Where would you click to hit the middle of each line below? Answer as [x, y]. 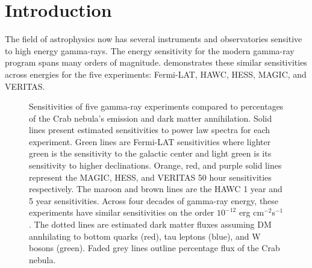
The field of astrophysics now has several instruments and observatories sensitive [154, 39]
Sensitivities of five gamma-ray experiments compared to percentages [156, 106]
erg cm [251, 212]
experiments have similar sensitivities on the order [122, 212]
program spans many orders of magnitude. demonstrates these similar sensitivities [156, 62]
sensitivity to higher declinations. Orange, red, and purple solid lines [155, 165]
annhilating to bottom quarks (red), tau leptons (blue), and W [145, 236]
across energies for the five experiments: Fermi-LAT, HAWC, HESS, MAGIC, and [156, 74]
